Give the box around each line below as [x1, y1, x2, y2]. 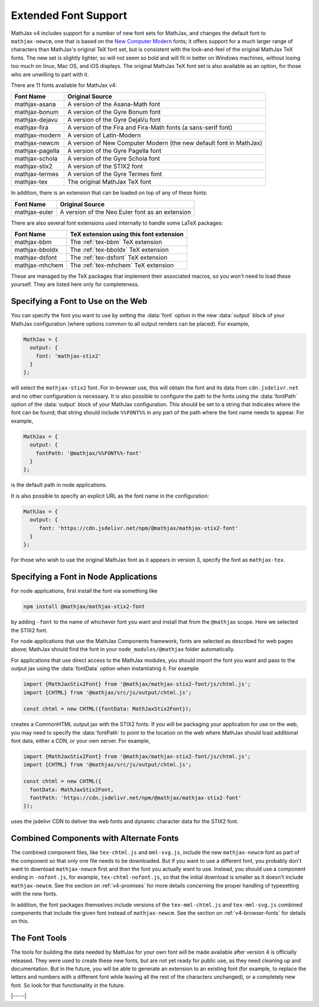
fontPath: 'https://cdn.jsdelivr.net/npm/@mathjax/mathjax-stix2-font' [30, 794, 242, 801]
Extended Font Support [11, 9, 127, 22]
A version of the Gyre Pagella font [67, 147, 162, 155]
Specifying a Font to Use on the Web [11, 296, 148, 307]
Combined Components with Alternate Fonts [11, 833, 179, 843]
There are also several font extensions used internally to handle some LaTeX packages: [11, 219, 224, 226]
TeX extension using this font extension [70, 230, 184, 239]
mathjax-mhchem [14, 261, 64, 269]
